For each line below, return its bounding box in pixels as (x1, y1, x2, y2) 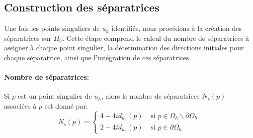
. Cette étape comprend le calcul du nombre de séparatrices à (62, 32, 250, 43)
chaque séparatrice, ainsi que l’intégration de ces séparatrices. (4, 52, 191, 62)
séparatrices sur (4, 32, 52, 43)
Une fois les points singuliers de (4, 23, 100, 33)
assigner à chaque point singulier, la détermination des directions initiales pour (4, 42, 244, 53)
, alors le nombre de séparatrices (101, 91, 200, 101)
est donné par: (44, 100, 88, 111)
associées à (4, 100, 37, 111)
